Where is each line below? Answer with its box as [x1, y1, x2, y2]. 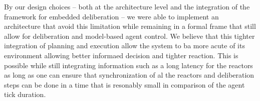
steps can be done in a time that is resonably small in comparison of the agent [4, 79, 245, 90]
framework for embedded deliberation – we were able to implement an [4, 11, 219, 21]
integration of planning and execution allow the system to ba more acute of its [4, 40, 245, 51]
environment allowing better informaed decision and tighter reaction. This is [4, 50, 238, 60]
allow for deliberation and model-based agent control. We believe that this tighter [4, 30, 255, 41]
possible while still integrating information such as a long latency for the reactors [4, 60, 253, 70]
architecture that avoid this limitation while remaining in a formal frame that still [4, 21, 256, 31]
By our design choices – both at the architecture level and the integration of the [4, 1, 250, 11]
